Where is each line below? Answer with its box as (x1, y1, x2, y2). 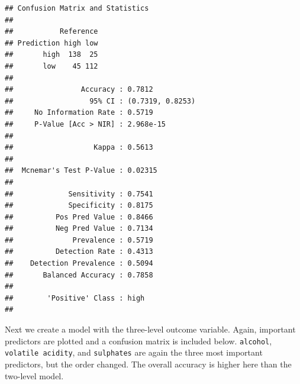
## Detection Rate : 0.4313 (5, 247, 153, 256)
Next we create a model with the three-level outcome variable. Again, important (5, 323, 296, 335)
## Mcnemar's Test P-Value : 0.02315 (5, 166, 157, 175)
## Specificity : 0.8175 (5, 201, 153, 210)
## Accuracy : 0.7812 (5, 85, 153, 94)
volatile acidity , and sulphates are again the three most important (5, 346, 263, 359)
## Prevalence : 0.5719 (5, 235, 153, 244)
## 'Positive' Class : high (5, 293, 145, 302)
